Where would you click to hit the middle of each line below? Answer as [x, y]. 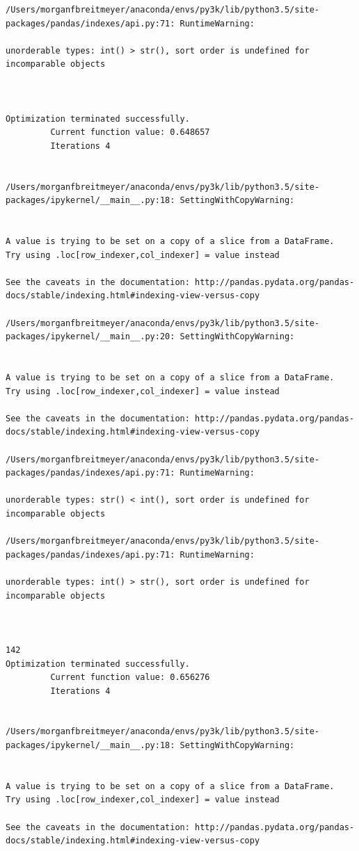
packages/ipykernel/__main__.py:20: [90, 337]
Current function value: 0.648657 [130, 132]
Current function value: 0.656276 [130, 678]
